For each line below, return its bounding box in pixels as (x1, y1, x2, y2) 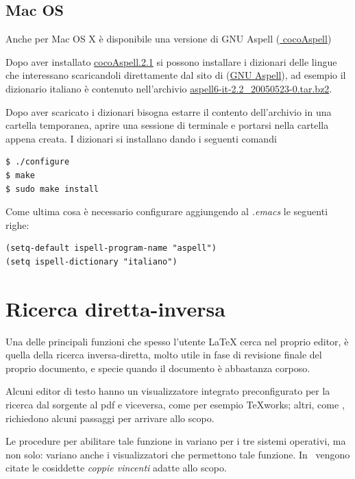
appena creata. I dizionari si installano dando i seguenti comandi (5, 131, 277, 145)
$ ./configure (5, 157, 70, 167)
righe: (5, 217, 29, 232)
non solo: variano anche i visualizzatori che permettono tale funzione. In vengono (5, 447, 350, 461)
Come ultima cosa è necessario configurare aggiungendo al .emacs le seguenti (5, 204, 328, 219)
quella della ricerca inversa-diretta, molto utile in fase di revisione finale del (5, 347, 322, 362)
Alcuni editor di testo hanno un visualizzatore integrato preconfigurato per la (5, 384, 330, 398)
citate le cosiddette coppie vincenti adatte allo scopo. (5, 460, 227, 475)
